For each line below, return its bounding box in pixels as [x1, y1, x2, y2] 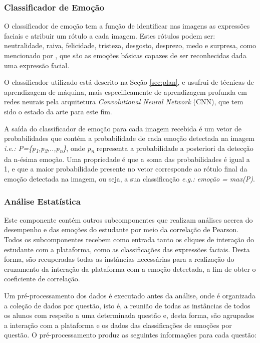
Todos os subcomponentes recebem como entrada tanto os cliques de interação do [4, 234, 254, 245]
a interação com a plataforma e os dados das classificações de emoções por [4, 319, 232, 330]
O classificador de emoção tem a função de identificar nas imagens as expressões [4, 21, 250, 31]
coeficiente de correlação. [4, 273, 80, 284]
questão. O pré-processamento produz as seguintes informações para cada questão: [4, 329, 256, 340]
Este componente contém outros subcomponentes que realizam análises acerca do [4, 214, 253, 225]
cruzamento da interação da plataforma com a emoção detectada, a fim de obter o [4, 263, 256, 274]
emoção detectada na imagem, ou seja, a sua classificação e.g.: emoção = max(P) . [4, 174, 255, 184]
